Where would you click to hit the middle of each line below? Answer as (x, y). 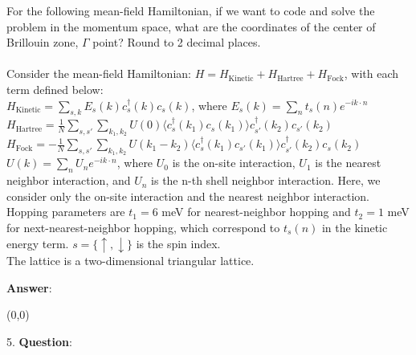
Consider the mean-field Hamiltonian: (99, 73)
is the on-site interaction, (234, 163)
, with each (371, 73)
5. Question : (39, 341)
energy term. (38, 243)
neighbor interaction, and (69, 180)
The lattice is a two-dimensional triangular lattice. (131, 261)
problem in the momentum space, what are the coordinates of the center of (191, 26)
